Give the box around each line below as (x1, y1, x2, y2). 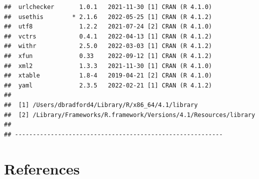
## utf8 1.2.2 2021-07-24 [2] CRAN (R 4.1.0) (4, 23, 212, 30)
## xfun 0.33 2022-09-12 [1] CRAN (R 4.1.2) (4, 52, 212, 59)
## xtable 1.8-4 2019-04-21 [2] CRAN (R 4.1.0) (4, 72, 212, 79)
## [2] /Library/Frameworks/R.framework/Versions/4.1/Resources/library (4, 111, 255, 118)
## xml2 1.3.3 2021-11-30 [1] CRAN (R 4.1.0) (4, 62, 212, 69)
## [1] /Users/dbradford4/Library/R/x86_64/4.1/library (4, 101, 198, 108)
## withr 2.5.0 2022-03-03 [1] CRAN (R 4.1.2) (4, 42, 212, 50)
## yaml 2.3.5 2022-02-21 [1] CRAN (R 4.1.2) (4, 81, 212, 89)
